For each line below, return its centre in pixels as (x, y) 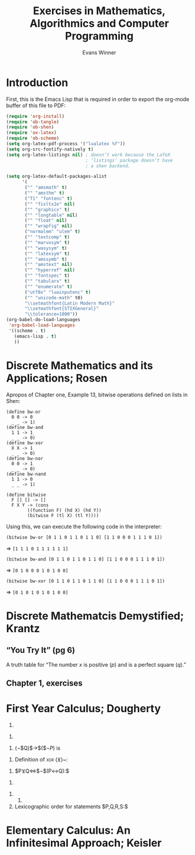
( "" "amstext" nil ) (48, 265)
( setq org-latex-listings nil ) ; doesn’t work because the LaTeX (88, 155)
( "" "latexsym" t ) (47, 254)
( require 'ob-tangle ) (33, 122)
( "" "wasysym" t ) (46, 248)
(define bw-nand (26, 474)
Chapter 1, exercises (44, 683)
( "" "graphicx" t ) (47, 209)
